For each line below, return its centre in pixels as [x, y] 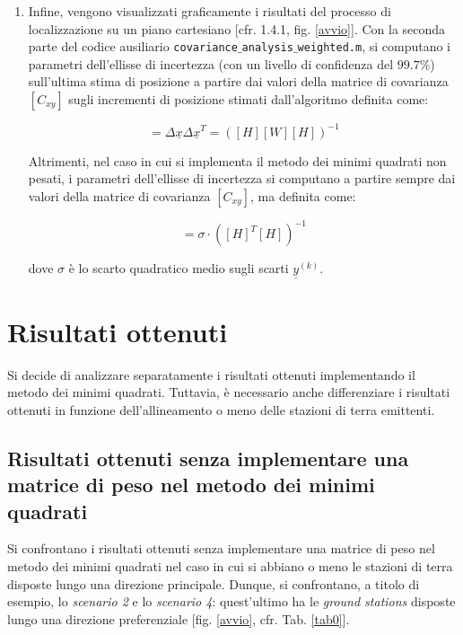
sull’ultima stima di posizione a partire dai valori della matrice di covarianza [238, 81]
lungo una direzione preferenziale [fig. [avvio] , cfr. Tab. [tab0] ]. [179, 618]
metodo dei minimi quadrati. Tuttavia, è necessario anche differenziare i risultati [229, 392]
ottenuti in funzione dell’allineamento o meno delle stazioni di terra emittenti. [221, 409]
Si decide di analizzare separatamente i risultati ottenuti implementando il [211, 374]
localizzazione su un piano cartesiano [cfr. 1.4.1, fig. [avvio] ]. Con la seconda [237, 28]
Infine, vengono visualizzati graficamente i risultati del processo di [210, 11]
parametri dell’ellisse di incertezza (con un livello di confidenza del [211, 63]
